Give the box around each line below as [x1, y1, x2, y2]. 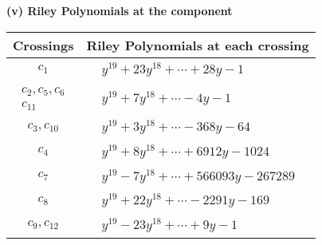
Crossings [13, 35, 74, 54]
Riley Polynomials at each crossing [86, 35, 309, 54]
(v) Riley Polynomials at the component [6, 2, 233, 18]
